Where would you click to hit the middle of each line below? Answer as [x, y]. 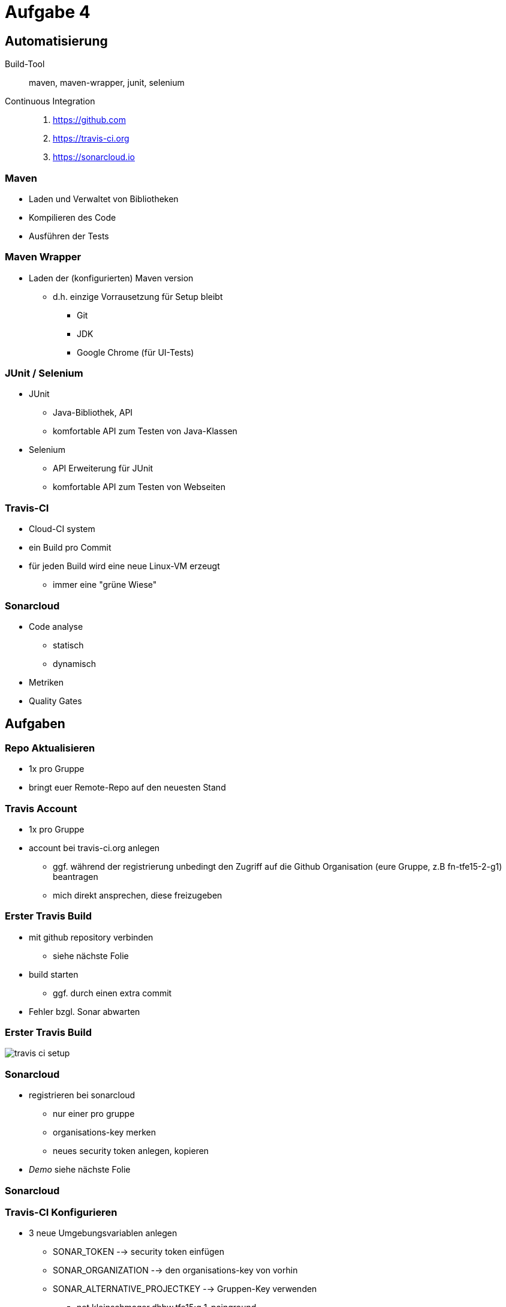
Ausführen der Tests [69, 236]
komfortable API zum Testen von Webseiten [139, 487]
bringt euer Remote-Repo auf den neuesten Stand [127, 788]
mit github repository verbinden [91, 937]
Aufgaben [35, 724]
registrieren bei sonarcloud [82, 1095]
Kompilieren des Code [73, 217]
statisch [68, 645]
